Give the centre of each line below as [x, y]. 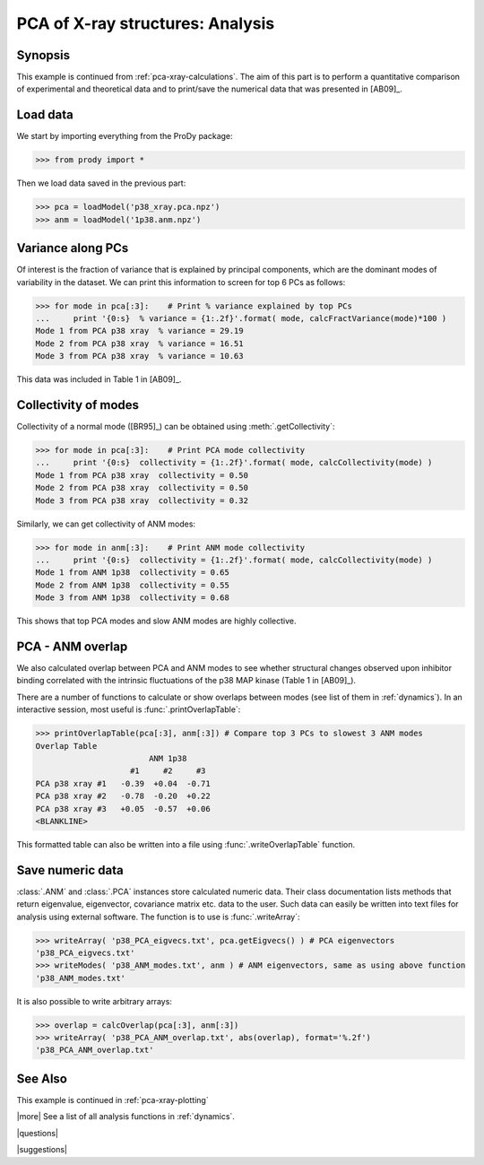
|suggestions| [42, 1150]
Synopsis [43, 55]
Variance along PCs [73, 248]
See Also [42, 1078]
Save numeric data [70, 870]
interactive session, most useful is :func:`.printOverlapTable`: [129, 709]
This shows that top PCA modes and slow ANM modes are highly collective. [156, 621]
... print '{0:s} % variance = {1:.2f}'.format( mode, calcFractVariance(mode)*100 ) [241, 318]
